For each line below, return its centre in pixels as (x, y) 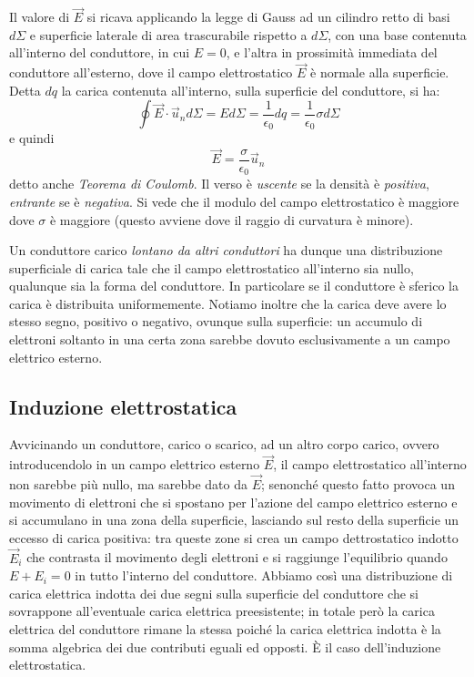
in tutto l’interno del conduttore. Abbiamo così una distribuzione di (264, 575)
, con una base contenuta (397, 34)
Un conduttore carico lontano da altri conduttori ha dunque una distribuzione (226, 250)
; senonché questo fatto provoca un (358, 484)
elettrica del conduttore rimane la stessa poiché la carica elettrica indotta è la (225, 629)
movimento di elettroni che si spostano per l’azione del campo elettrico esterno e (233, 502)
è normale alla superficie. (380, 72)
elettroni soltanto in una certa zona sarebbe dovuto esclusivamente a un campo (230, 339)
